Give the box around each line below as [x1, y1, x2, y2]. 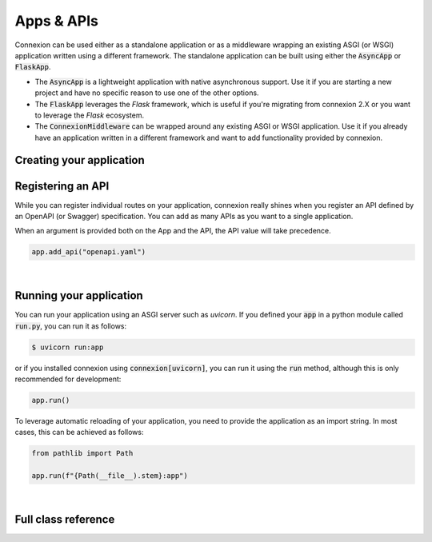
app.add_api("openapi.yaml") [31, 248, 146, 257]
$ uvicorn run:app [31, 342, 104, 352]
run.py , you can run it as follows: [14, 321, 127, 331]
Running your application [14, 289, 143, 303]
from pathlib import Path [31, 448, 134, 458]
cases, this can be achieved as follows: [14, 428, 144, 437]
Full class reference [14, 512, 115, 526]
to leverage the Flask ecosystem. [34, 110, 144, 120]
